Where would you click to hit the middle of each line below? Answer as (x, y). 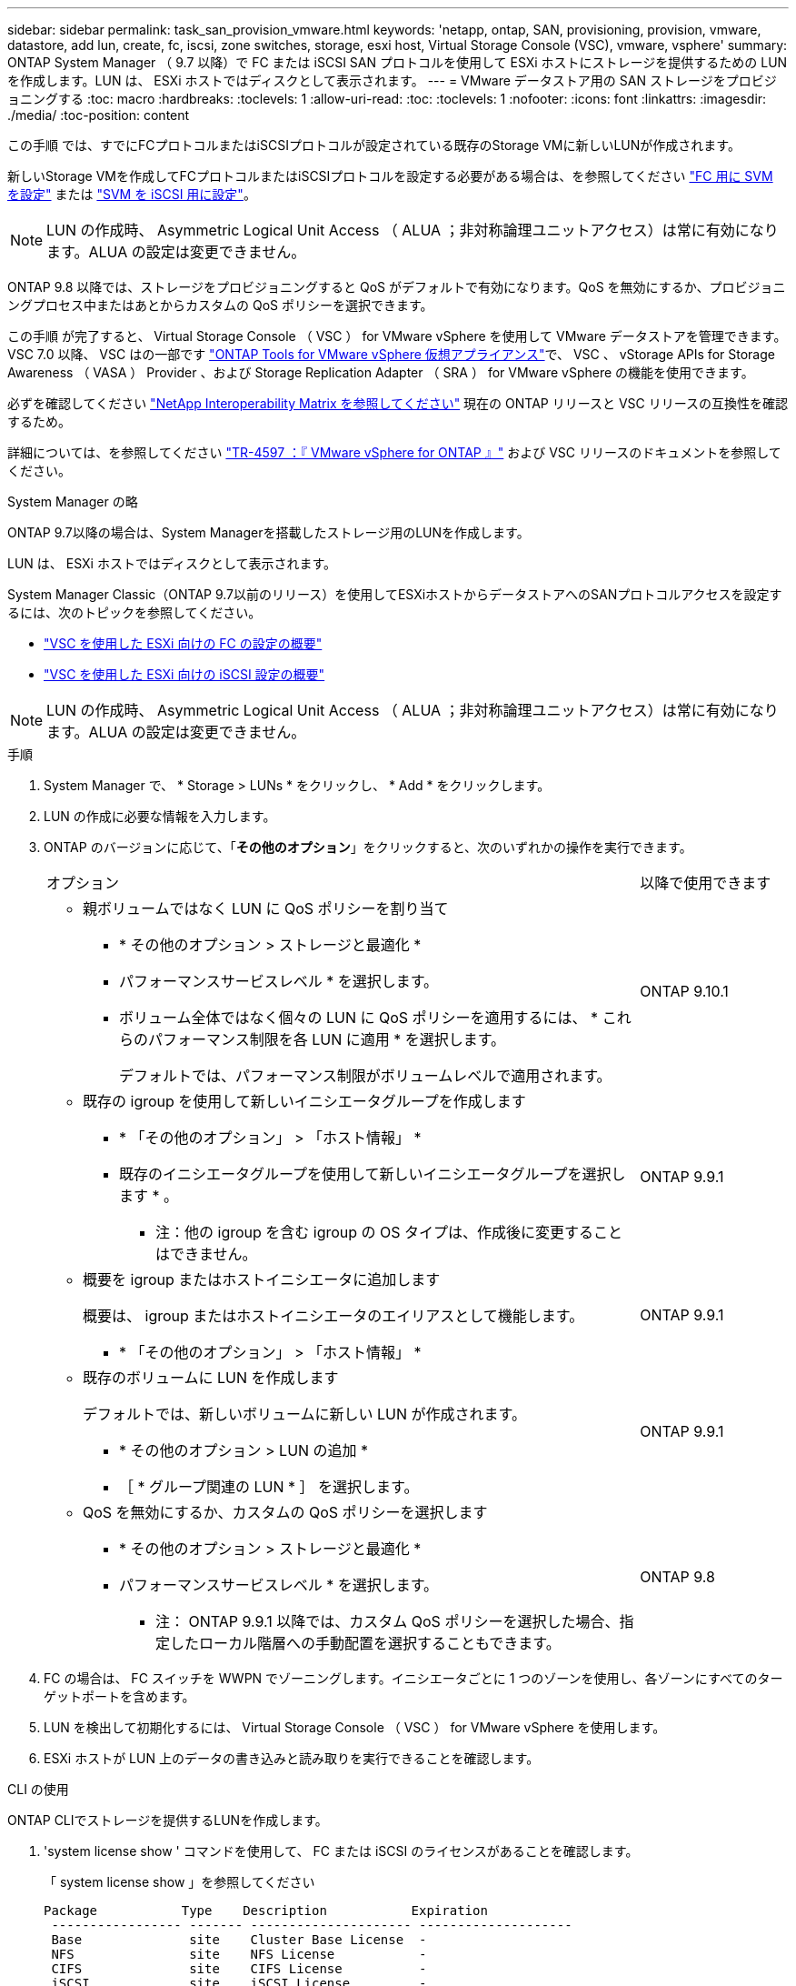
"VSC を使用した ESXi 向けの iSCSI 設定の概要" (184, 674)
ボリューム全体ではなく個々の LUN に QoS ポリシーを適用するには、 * (359, 1018)
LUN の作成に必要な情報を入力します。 (160, 816)
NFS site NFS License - (239, 1954)
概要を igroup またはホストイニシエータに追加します (262, 1279)
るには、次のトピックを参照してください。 (134, 612)
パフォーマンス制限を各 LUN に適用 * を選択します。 (327, 1039)
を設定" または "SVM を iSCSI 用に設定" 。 (132, 194)
